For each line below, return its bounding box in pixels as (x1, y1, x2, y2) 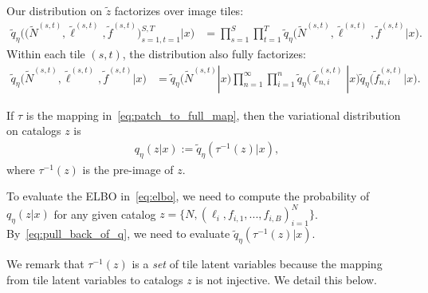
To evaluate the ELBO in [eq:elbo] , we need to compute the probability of (6, 188, 370, 204)
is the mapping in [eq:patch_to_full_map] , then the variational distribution (26, 106, 401, 123)
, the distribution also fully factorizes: (122, 46, 306, 62)
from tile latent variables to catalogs (6, 271, 183, 287)
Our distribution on (6, 2, 102, 18)
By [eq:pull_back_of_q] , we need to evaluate (6, 225, 230, 242)
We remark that (6, 255, 84, 271)
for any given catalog (53, 205, 156, 222)
